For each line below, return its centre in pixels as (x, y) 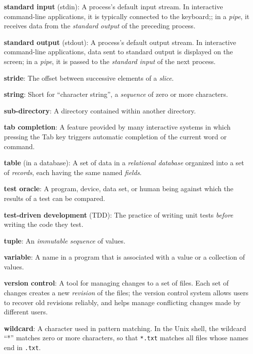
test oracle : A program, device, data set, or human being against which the (119, 188)
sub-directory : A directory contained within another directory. (100, 110)
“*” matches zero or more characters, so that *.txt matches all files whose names (126, 338)
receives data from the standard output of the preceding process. (100, 26)
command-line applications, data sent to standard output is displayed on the (118, 52)
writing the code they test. (44, 224)
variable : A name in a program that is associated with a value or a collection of (125, 257)
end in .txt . (22, 347)
